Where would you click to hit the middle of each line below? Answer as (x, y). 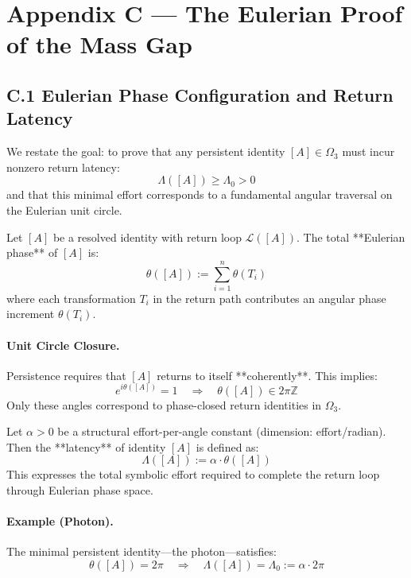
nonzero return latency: (63, 167)
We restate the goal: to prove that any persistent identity (146, 151)
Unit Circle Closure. (63, 345)
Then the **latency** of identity (86, 446)
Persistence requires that (66, 375)
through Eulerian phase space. (80, 489)
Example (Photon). (60, 521)
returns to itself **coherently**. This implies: (267, 375)
